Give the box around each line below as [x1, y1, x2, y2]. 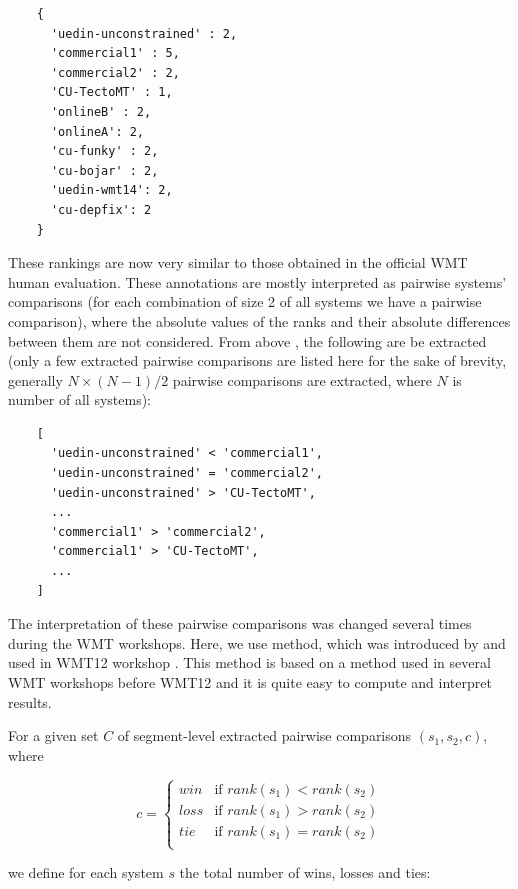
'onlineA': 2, [50, 124, 145, 139]
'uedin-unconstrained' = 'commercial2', [50, 466, 323, 481]
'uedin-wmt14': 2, [50, 183, 173, 198]
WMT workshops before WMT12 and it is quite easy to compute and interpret [8, 672, 492, 692]
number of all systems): [8, 389, 151, 410]
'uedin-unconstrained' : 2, [50, 26, 238, 41]
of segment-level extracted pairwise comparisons [117, 725, 412, 746]
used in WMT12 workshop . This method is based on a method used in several [8, 652, 491, 673]
